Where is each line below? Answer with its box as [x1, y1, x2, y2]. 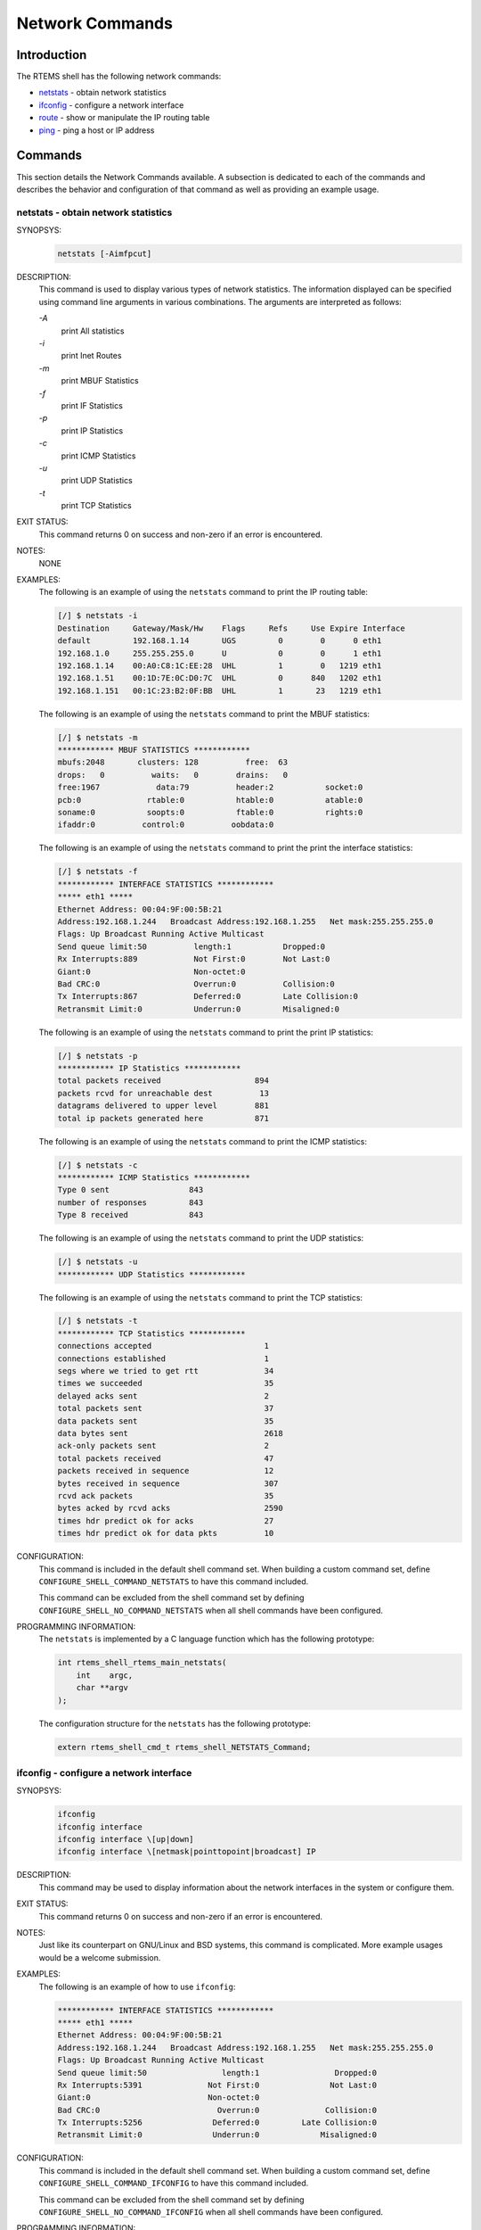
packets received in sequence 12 [57, 1466, 274, 1476]
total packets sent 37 [57, 1403, 274, 1414]
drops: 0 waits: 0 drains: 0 [57, 770, 289, 780]
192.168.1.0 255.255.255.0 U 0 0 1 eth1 [57, 648, 382, 658]
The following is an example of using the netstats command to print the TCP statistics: [38, 1292, 363, 1302]
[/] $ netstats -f [57, 866, 138, 877]
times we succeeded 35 [57, 1378, 274, 1389]
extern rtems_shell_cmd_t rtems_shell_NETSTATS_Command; [57, 1742, 312, 1752]
